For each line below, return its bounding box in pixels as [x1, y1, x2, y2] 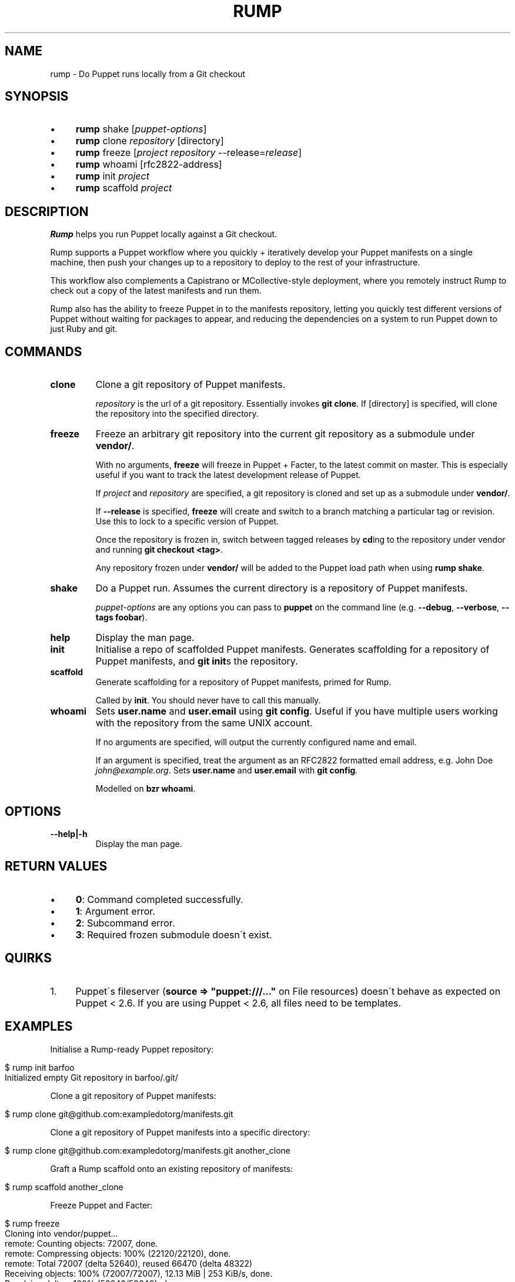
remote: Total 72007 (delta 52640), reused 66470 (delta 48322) [5, 1258, 253, 1268]
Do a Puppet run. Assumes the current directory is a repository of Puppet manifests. [95, 582, 468, 594]
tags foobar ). [95, 612, 148, 623]
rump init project [75, 170, 149, 182]
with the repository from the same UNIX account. [95, 717, 313, 729]
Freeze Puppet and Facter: [50, 1200, 153, 1210]
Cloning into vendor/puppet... [5, 1228, 118, 1238]
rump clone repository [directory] [75, 135, 224, 147]
